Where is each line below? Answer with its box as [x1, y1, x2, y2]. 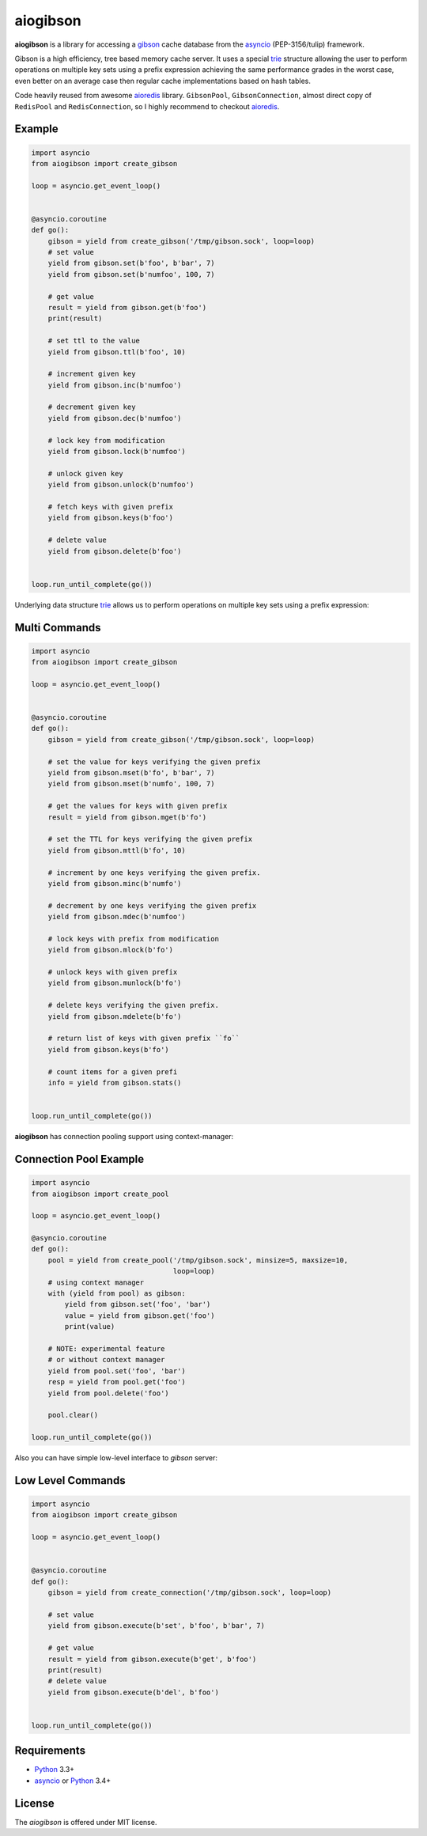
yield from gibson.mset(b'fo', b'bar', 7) [47, 768, 215, 778]
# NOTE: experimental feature [47, 1344, 165, 1353]
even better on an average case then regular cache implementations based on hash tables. [14, 76, 312, 85]
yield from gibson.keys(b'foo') [47, 513, 174, 522]
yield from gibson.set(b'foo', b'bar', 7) [47, 259, 215, 268]
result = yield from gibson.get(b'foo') [47, 303, 207, 312]
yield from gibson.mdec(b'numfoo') [47, 912, 186, 922]
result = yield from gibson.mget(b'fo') [47, 812, 207, 822]
